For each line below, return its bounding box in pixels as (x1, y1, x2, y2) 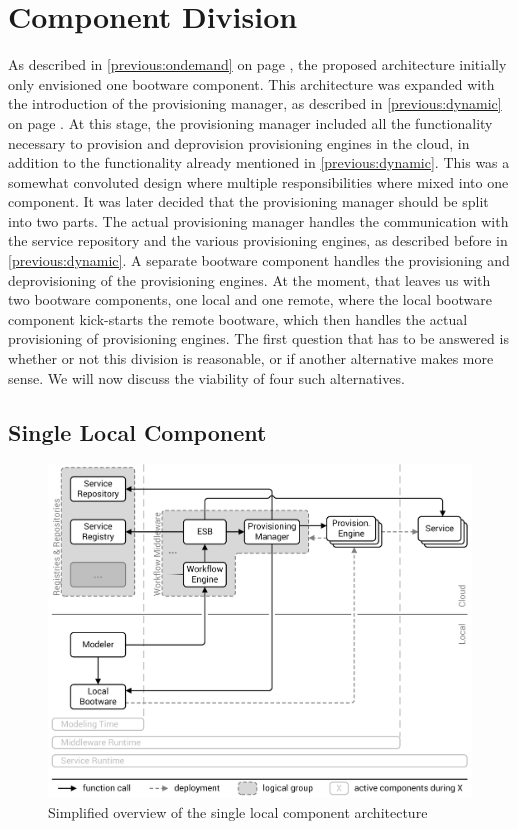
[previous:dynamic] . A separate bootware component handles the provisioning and (8, 250, 510, 271)
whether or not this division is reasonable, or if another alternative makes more (8, 348, 494, 369)
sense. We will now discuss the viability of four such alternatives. (8, 367, 405, 388)
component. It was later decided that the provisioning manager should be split (8, 191, 489, 212)
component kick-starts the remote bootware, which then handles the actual (8, 308, 468, 329)
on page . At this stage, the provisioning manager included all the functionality (8, 112, 493, 133)
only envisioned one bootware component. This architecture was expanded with (8, 73, 495, 94)
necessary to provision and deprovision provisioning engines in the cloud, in (8, 132, 470, 153)
